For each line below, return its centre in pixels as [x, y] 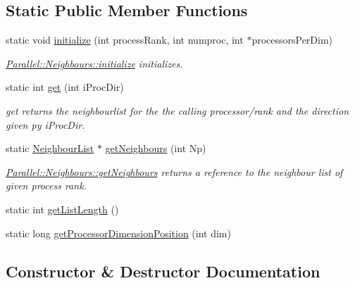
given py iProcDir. [45, 124]
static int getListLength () [62, 209]
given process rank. [46, 185]
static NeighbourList [50, 148]
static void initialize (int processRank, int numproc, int [125, 40]
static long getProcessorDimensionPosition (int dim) [118, 233]
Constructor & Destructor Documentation [163, 271]
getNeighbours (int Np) [156, 148]
